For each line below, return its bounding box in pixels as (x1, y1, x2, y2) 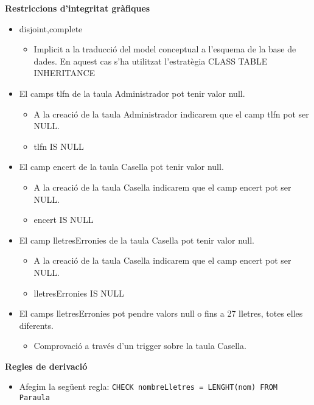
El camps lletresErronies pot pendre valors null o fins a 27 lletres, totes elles (19, 307, 303, 320)
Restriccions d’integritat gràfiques (5, 2, 150, 14)
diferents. (19, 319, 54, 331)
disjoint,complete (19, 22, 83, 35)
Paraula (19, 393, 50, 403)
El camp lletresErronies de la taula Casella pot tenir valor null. (19, 233, 255, 246)
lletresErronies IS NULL (33, 286, 124, 299)
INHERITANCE (33, 66, 96, 79)
